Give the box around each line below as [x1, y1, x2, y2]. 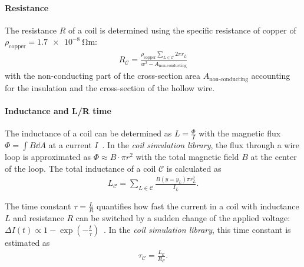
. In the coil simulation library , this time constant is [103, 223, 291, 235]
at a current [48, 138, 92, 151]
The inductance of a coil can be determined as [5, 127, 172, 139]
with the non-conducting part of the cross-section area [5, 69, 201, 82]
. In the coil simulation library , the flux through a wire [102, 138, 300, 151]
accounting [251, 69, 290, 82]
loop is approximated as [5, 150, 91, 162]
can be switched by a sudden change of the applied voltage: [75, 212, 290, 224]
